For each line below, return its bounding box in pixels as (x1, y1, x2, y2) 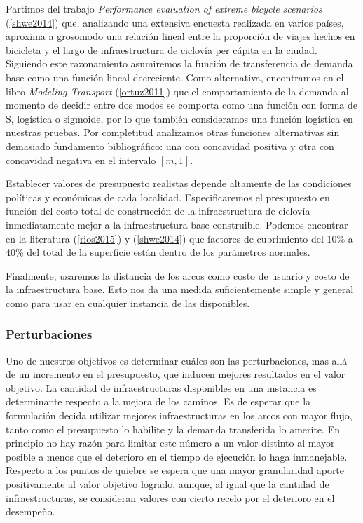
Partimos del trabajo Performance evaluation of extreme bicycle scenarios (6, 1, 322, 15)
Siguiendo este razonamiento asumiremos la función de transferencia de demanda (6, 56, 353, 71)
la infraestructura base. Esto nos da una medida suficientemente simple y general (6, 282, 354, 297)
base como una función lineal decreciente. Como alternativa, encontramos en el (6, 69, 344, 84)
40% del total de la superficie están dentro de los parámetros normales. (6, 245, 310, 259)
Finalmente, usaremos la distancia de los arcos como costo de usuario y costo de (6, 268, 350, 283)
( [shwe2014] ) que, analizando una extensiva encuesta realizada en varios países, (6, 15, 344, 29)
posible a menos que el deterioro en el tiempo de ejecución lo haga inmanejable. (6, 449, 348, 463)
